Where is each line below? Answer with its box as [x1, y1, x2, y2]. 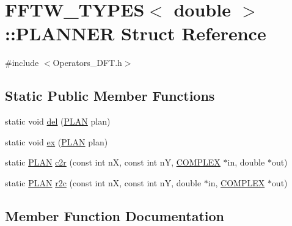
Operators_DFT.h [53, 56, 122, 69]
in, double [227, 156, 265, 169]
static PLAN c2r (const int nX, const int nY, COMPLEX [5, 156, 221, 169]
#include [5, 56, 39, 69]
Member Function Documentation [5, 206, 225, 225]
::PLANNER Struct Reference [5, 21, 266, 46]
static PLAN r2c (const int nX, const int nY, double [5, 176, 202, 189]
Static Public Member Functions [5, 86, 215, 105]
